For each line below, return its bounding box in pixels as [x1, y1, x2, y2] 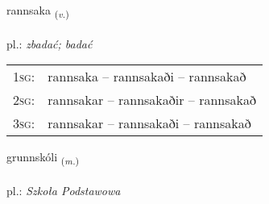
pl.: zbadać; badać [6, 35, 93, 52]
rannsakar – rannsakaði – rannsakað [48, 114, 251, 133]
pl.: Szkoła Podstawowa [6, 182, 121, 199]
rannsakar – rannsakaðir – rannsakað [48, 90, 256, 110]
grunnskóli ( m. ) [6, 148, 80, 168]
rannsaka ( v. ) [6, 2, 69, 20]
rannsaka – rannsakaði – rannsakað [48, 67, 246, 86]
